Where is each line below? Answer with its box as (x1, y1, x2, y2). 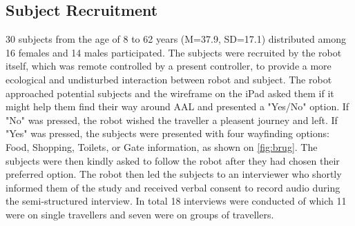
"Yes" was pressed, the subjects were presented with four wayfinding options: (6, 126, 329, 141)
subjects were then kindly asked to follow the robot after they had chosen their (6, 153, 340, 167)
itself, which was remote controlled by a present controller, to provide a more (6, 59, 332, 73)
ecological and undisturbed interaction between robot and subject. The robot (6, 72, 332, 86)
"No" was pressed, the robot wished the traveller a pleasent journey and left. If (6, 112, 338, 127)
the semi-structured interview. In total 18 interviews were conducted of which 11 (6, 194, 347, 208)
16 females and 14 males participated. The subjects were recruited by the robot (6, 45, 342, 59)
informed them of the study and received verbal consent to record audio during (6, 180, 340, 194)
